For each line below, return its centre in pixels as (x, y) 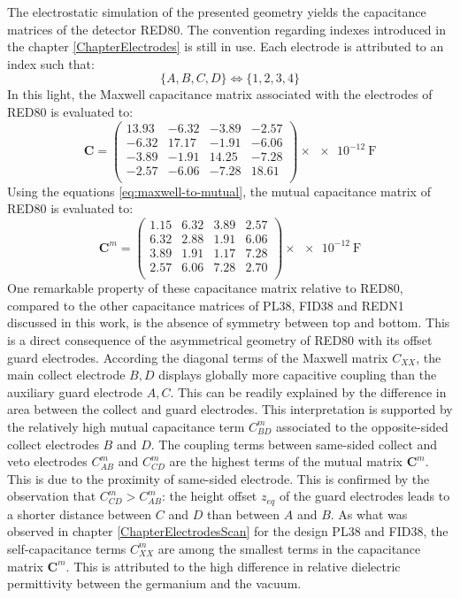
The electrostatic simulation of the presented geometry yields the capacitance (217, 11)
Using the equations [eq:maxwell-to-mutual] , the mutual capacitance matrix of (219, 191)
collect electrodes (53, 444)
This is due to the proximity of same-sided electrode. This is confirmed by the (218, 478)
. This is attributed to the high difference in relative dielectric (233, 566)
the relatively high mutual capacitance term (126, 426)
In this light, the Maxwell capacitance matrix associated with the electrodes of (220, 94)
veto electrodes (47, 461)
